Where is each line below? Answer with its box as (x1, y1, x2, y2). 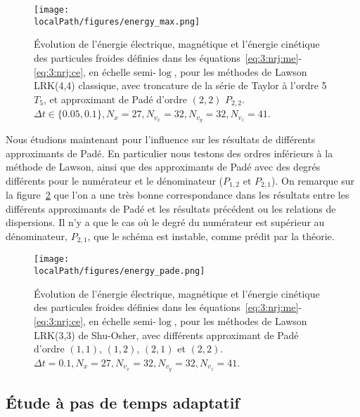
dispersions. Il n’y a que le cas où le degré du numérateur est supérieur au (6, 215, 325, 230)
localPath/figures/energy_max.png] (34, 16, 200, 27)
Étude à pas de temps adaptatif (6, 392, 240, 413)
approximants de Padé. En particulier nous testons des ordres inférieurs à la (6, 145, 333, 160)
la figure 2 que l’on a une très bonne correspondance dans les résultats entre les (6, 187, 349, 202)
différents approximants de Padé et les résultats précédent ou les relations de (6, 201, 336, 216)
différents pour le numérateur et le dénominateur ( (6, 173, 224, 187)
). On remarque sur (271, 173, 355, 187)
